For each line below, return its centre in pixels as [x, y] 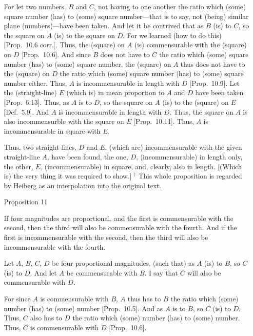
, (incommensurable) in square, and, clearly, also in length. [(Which [141, 166]
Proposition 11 [26, 202]
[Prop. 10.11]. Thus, [164, 121]
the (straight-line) [30, 92]
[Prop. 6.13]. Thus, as [37, 102]
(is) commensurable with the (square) [190, 45]
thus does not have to [213, 64]
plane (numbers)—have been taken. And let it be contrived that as [104, 26]
